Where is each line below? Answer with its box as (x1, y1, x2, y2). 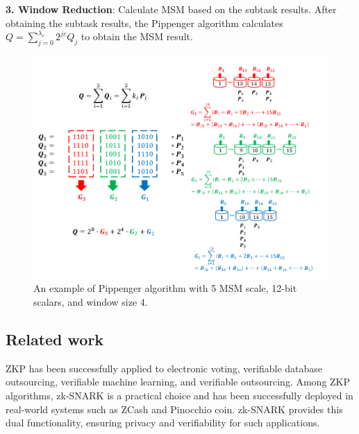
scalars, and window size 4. (33, 295, 148, 309)
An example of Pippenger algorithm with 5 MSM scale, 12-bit (33, 281, 297, 295)
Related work (6, 329, 104, 350)
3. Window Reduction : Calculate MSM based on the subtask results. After (6, 2, 337, 16)
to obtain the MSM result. (81, 29, 193, 44)
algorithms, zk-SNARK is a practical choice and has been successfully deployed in (6, 388, 353, 403)
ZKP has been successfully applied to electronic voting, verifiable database (6, 361, 323, 375)
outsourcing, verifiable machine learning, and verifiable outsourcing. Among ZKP (6, 374, 351, 389)
